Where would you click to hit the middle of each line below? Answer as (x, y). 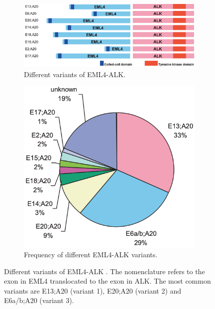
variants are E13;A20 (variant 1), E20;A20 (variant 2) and (93, 290)
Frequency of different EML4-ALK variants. (91, 254)
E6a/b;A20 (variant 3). (39, 300)
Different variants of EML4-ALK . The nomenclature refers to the (105, 271)
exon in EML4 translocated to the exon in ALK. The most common (107, 281)
